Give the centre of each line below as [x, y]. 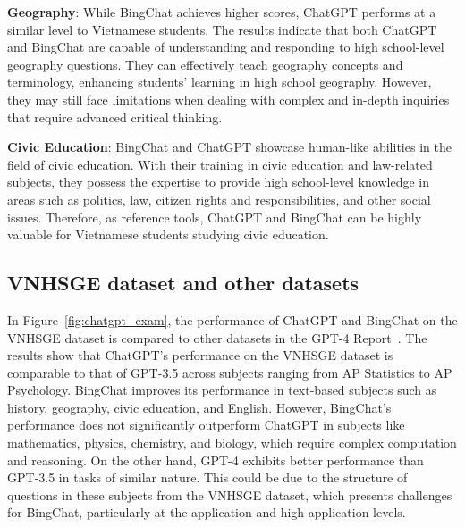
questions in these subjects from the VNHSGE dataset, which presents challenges [230, 494]
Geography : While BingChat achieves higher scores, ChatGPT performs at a [222, 12]
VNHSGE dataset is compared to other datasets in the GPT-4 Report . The [217, 337]
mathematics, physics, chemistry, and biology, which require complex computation [232, 443]
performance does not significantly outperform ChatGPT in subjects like [206, 425]
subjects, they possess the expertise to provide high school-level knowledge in [218, 182]
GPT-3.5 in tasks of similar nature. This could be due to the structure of [207, 477]
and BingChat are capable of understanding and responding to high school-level [226, 47]
